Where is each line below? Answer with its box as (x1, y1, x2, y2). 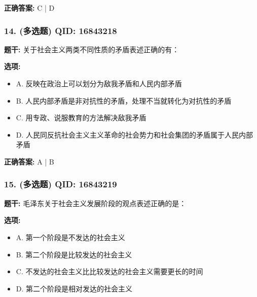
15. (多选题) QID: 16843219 (4, 178, 117, 190)
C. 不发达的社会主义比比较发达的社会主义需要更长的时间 (16, 266, 203, 277)
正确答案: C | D (4, 3, 55, 13)
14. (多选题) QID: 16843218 (4, 24, 117, 37)
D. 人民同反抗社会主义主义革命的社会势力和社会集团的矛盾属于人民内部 (16, 129, 253, 140)
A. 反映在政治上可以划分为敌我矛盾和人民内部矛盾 (16, 78, 182, 88)
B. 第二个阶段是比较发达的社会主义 (16, 249, 132, 259)
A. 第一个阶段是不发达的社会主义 (16, 232, 125, 242)
